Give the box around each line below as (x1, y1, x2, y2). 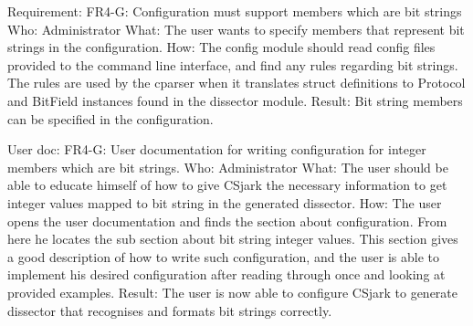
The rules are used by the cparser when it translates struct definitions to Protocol (7, 73, 466, 92)
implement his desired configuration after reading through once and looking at (7, 265, 446, 284)
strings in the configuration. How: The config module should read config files (7, 37, 436, 57)
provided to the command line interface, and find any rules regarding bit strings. (7, 55, 458, 74)
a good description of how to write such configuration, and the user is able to (7, 247, 439, 266)
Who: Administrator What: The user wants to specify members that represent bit (7, 19, 465, 38)
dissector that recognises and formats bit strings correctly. (7, 300, 332, 320)
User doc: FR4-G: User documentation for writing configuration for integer (7, 140, 426, 159)
